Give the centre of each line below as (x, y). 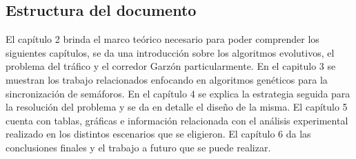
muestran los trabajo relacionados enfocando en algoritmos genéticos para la (167, 79)
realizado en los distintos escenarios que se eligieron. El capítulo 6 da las (158, 134)
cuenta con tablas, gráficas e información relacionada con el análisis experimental (177, 120)
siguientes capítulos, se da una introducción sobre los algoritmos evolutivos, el (170, 52)
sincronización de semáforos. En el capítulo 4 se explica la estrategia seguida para (178, 93)
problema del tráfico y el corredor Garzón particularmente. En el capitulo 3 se (171, 66)
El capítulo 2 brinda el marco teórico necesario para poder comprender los (162, 39)
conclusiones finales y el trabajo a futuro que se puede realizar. (138, 147)
